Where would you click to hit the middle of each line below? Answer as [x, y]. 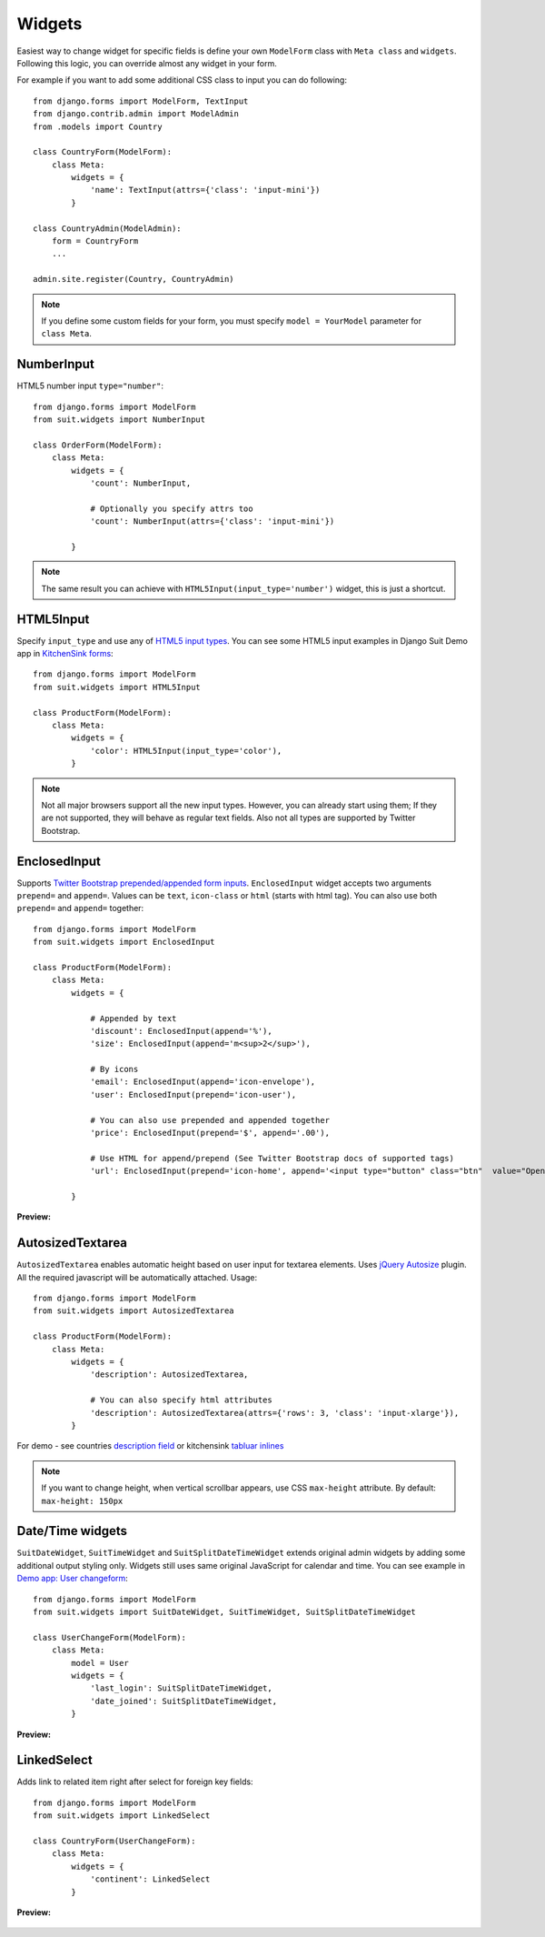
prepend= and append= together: [80, 908]
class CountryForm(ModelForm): [103, 152]
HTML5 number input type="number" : [90, 386]
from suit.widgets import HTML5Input [117, 687]
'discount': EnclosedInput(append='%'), [181, 1031]
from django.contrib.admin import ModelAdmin [136, 114]
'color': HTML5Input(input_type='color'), [186, 751]
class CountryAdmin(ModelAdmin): [107, 228]
